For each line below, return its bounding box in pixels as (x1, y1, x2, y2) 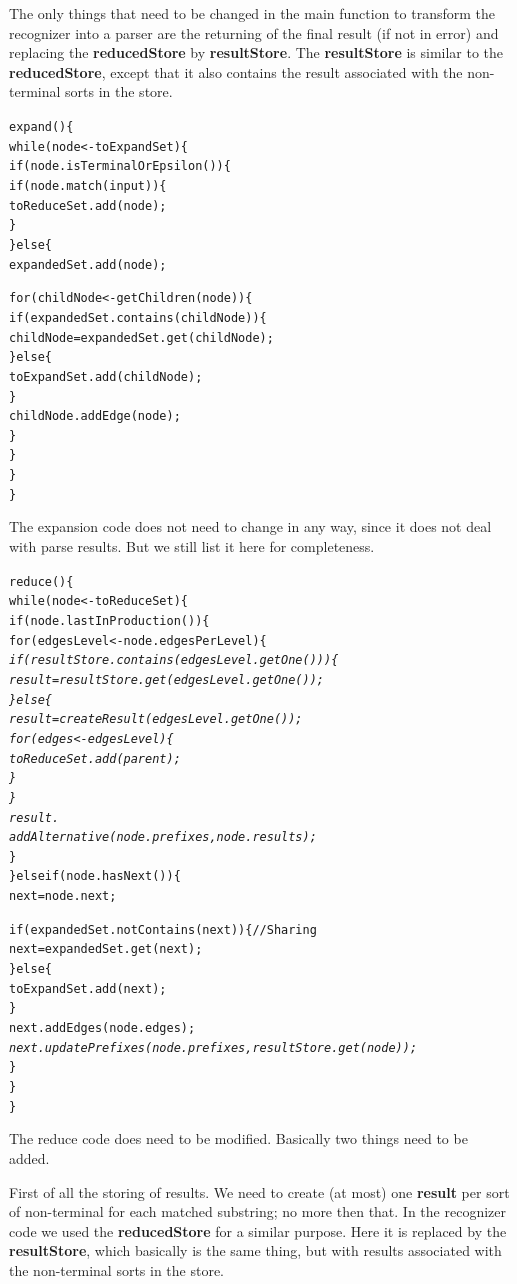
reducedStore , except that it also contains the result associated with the (9, 61, 463, 82)
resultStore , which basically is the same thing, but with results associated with (9, 1240, 502, 1261)
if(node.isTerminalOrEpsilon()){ (9, 159, 231, 174)
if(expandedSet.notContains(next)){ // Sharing (9, 922, 317, 937)
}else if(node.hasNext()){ (9, 869, 181, 884)
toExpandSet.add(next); (9, 981, 167, 996)
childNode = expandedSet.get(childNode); (9, 330, 274, 345)
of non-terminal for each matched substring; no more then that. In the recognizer (9, 1201, 506, 1222)
